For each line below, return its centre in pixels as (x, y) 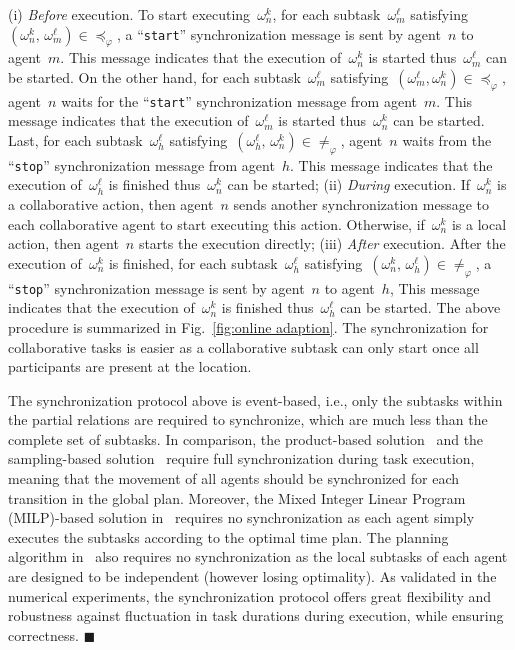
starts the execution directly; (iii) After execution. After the (322, 243)
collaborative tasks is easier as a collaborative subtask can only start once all (243, 346)
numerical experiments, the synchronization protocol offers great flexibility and (250, 595)
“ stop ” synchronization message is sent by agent (156, 287)
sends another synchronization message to (361, 204)
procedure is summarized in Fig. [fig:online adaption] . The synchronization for (248, 326)
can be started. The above (420, 307)
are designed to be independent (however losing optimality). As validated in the (252, 576)
